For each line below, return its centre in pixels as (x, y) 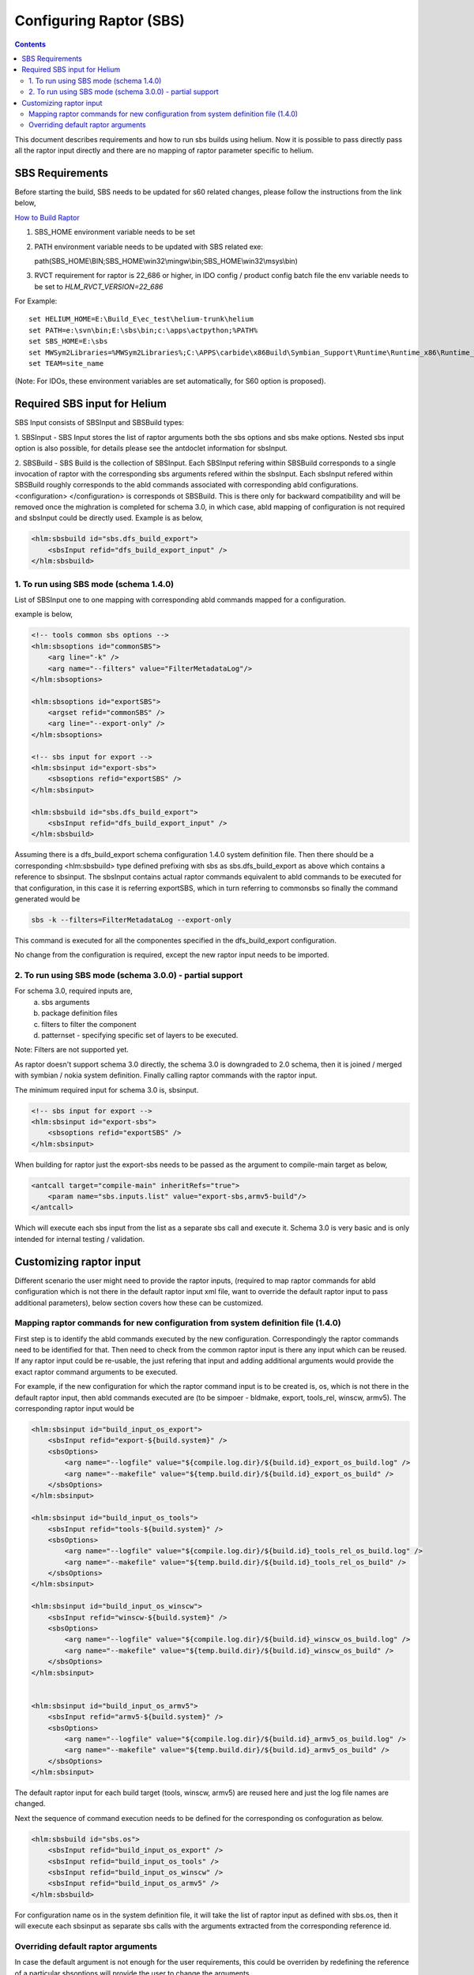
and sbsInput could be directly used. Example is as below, (109, 518)
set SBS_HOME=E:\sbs (68, 341)
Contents (30, 44)
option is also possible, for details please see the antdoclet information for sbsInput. (151, 448)
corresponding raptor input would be (74, 1409)
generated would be (47, 899)
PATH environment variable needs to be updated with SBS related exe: (149, 246)
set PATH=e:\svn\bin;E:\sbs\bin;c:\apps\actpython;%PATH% (143, 330)
